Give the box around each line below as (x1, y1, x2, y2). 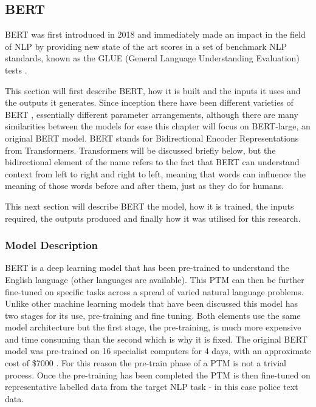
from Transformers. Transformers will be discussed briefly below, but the (5, 143, 276, 156)
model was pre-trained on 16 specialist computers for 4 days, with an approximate (5, 344, 311, 357)
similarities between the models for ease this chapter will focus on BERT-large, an (5, 120, 311, 132)
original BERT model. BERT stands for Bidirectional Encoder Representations (5, 131, 299, 144)
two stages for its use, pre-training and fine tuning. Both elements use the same (5, 309, 301, 321)
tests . (5, 63, 27, 76)
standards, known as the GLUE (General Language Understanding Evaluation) (5, 52, 300, 64)
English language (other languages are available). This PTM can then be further (5, 273, 304, 286)
